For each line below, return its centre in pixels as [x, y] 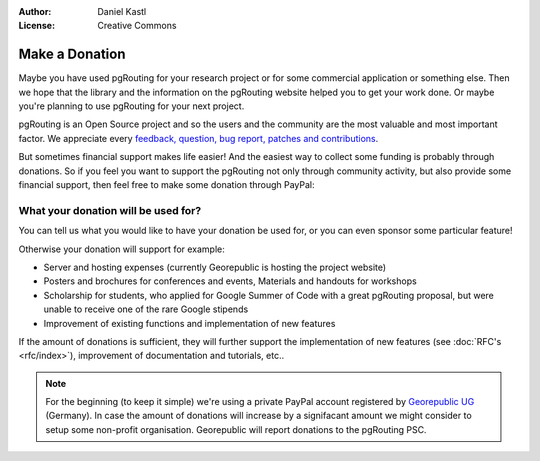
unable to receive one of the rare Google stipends [146, 309]
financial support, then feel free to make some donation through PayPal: [166, 185]
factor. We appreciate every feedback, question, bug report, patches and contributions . [198, 138]
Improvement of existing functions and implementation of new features [189, 323]
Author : [35, 11]
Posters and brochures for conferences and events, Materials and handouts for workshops [230, 281]
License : [36, 26]
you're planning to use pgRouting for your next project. [131, 106]
